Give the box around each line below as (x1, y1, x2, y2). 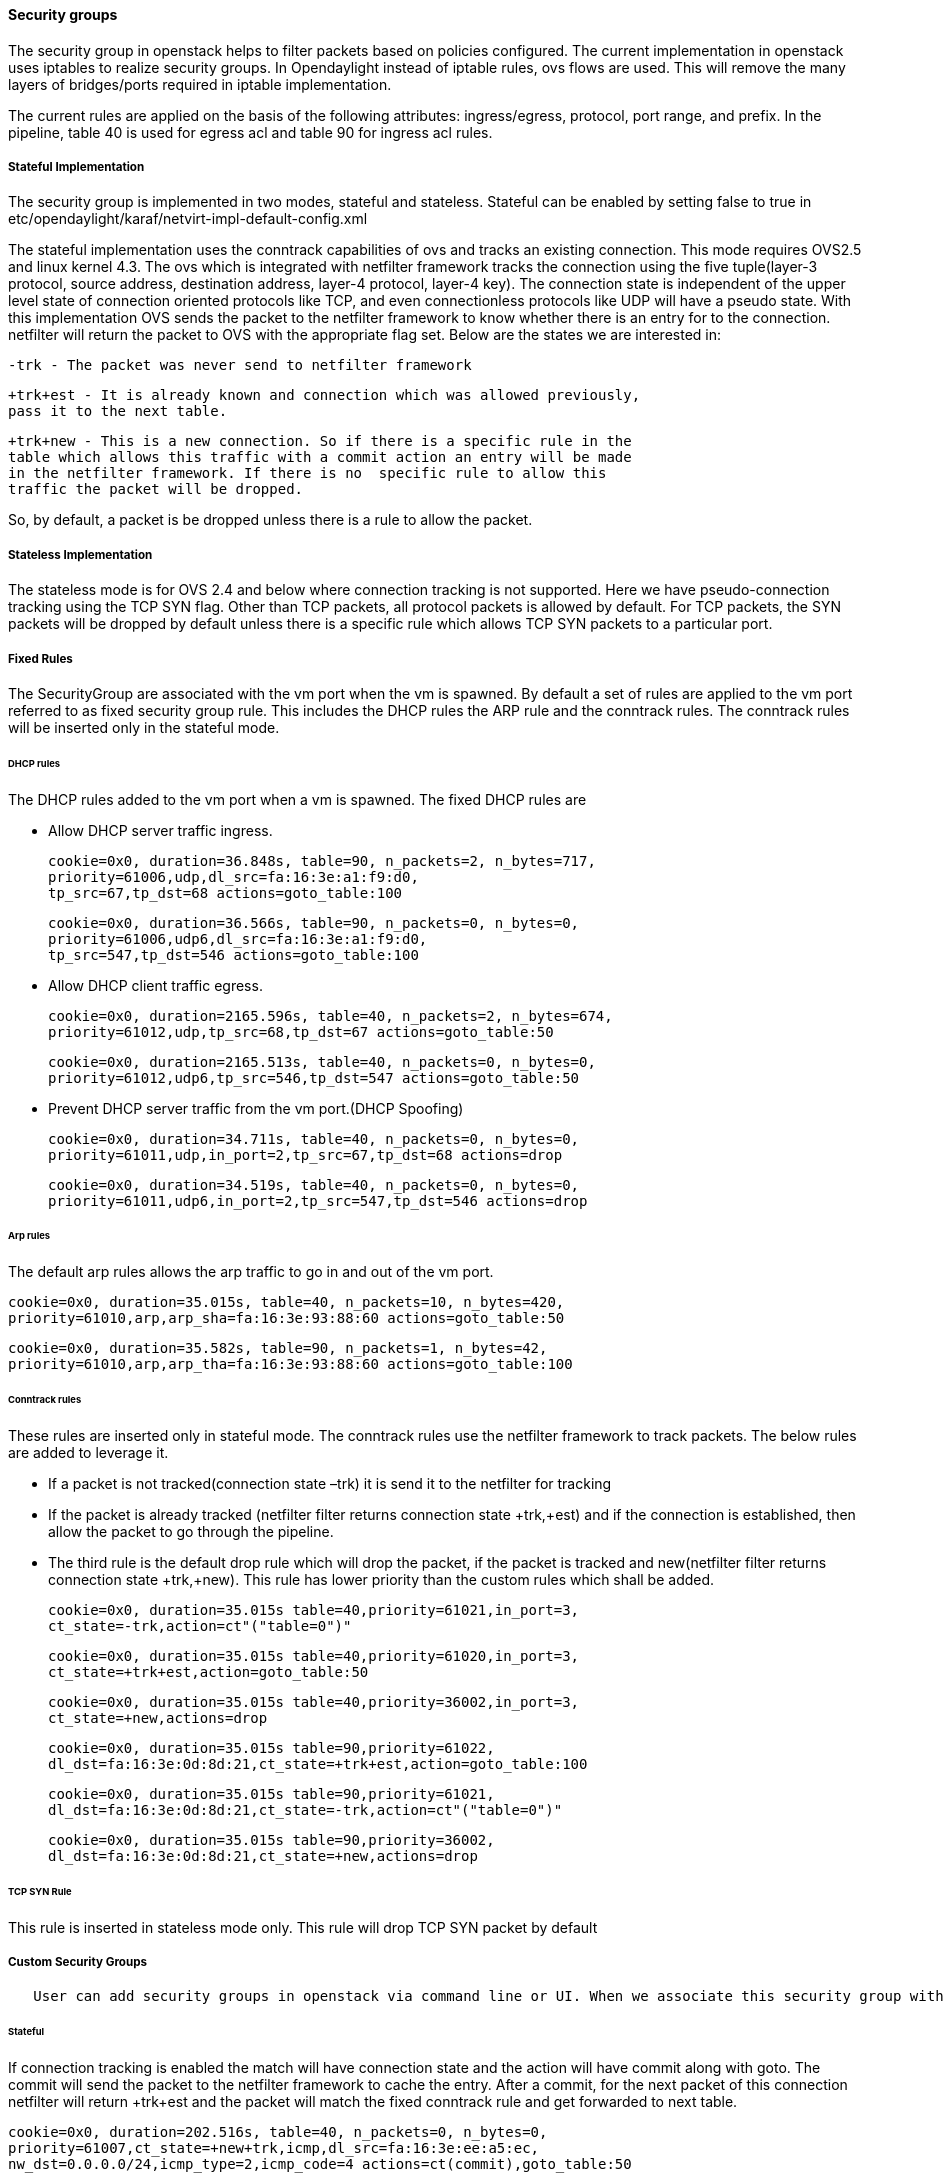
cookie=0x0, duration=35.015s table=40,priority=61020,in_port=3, (48, 1648, 580, 1665)
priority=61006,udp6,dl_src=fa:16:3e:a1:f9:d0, (48, 930, 428, 947)
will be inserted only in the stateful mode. (8, 718, 280, 736)
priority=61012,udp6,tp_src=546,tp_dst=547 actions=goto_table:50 (48, 1069, 580, 1086)
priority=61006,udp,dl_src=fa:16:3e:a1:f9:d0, (48, 868, 419, 885)
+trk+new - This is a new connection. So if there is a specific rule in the (8, 433, 632, 450)
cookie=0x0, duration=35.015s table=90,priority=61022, (48, 1740, 495, 1757)
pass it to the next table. (8, 403, 228, 420)
